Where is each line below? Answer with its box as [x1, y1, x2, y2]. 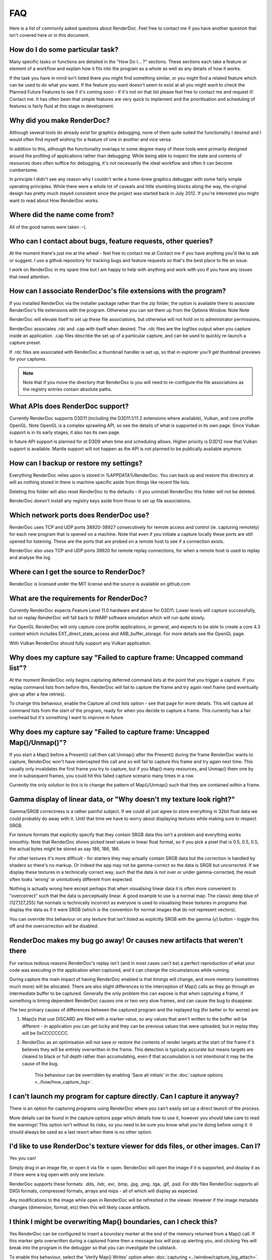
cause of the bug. [22, 1060, 59, 1066]
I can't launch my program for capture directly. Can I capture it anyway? [9, 1092, 239, 1101]
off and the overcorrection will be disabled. [9, 923, 99, 929]
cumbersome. [9, 167, 38, 173]
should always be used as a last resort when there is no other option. [9, 1129, 153, 1135]
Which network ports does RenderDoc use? [9, 511, 150, 519]
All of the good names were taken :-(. [9, 224, 87, 230]
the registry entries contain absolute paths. [23, 386, 112, 393]
